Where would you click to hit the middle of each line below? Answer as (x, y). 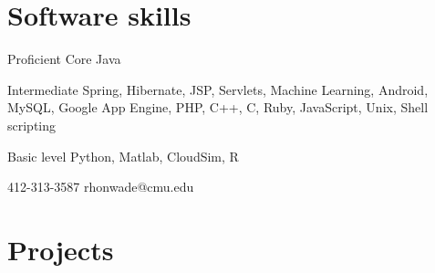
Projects (61, 249)
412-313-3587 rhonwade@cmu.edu (101, 187)
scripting (32, 125)
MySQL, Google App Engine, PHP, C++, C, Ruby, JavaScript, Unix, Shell (218, 107)
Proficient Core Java (64, 59)
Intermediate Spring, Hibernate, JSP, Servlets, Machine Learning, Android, (218, 89)
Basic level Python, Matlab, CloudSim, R (123, 156)
